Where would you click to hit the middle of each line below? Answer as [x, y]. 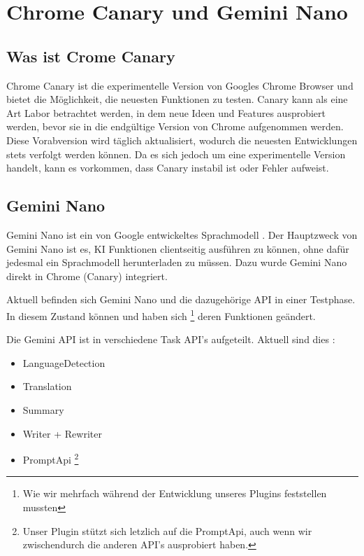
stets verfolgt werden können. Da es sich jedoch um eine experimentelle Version [176, 154]
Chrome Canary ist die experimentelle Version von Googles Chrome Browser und [180, 85]
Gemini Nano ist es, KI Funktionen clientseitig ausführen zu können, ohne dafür [178, 248]
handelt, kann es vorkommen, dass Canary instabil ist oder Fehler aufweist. [168, 168]
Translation [47, 386]
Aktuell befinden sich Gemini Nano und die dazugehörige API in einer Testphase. [181, 299]
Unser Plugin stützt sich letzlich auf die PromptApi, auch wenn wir [167, 530]
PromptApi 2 [51, 458]
